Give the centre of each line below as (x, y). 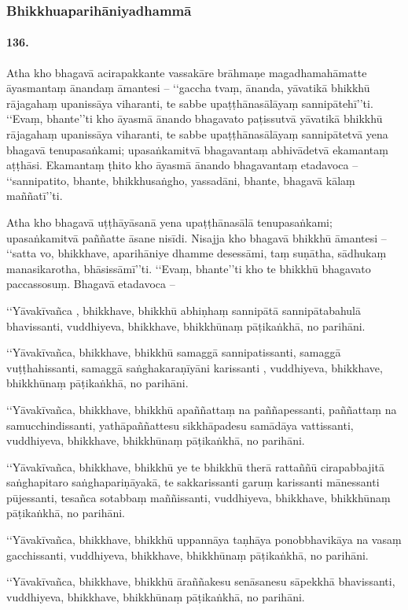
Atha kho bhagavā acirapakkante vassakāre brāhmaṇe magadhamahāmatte (187, 72)
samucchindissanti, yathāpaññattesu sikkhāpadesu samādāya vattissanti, (180, 425)
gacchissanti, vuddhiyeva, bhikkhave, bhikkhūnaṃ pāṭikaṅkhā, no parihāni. (187, 555)
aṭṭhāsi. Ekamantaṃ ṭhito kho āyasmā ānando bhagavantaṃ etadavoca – (182, 165)
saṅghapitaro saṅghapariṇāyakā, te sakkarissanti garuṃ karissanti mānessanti (193, 482)
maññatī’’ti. (35, 196)
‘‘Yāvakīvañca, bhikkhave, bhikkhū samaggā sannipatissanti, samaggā (174, 352)
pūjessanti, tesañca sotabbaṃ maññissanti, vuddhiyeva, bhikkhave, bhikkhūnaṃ (198, 497)
